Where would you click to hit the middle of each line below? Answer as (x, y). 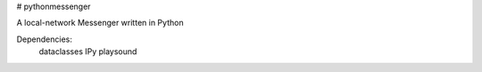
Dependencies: (45, 39)
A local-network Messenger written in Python (100, 23)
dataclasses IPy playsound (88, 52)
